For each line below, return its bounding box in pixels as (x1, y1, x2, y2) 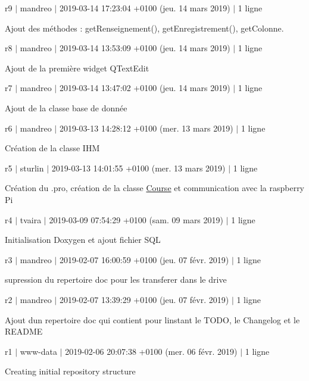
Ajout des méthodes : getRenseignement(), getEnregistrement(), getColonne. (5, 21, 284, 34)
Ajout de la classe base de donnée (5, 101, 127, 114)
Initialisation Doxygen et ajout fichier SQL (5, 233, 161, 246)
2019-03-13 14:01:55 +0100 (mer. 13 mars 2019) (51, 161, 226, 174)
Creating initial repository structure (5, 365, 136, 377)
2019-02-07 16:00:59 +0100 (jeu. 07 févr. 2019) (59, 253, 229, 266)
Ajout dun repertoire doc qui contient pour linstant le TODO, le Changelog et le (5, 313, 300, 326)
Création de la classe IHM (5, 142, 100, 154)
